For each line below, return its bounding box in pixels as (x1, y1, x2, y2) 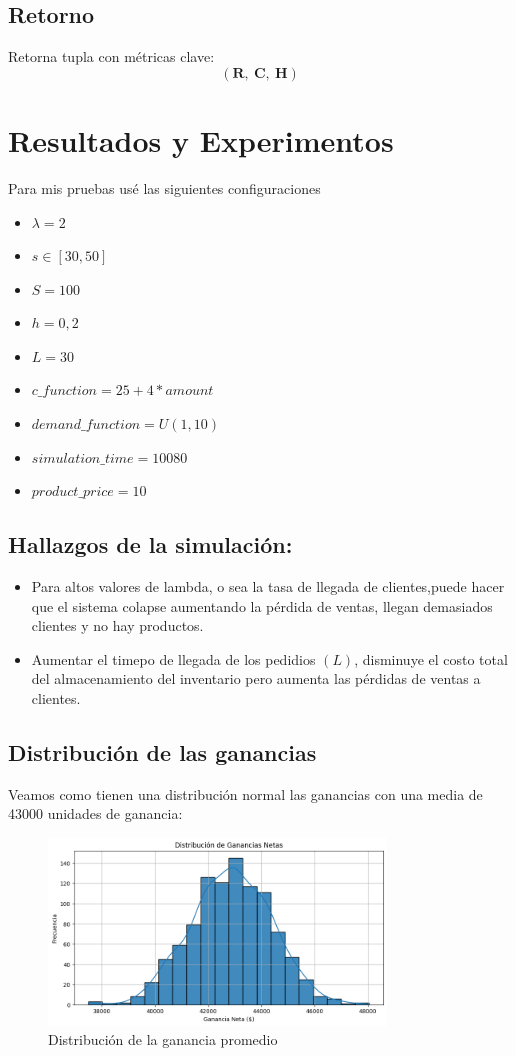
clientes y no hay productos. (31, 615, 204, 636)
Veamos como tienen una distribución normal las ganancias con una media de (8, 783, 483, 804)
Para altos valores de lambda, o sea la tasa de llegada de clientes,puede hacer (31, 576, 505, 597)
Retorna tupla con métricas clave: (8, 46, 215, 67)
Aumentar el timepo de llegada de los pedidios (31, 648, 316, 669)
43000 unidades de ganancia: (8, 803, 183, 824)
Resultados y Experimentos (8, 119, 394, 160)
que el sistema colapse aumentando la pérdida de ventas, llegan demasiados (31, 595, 493, 616)
